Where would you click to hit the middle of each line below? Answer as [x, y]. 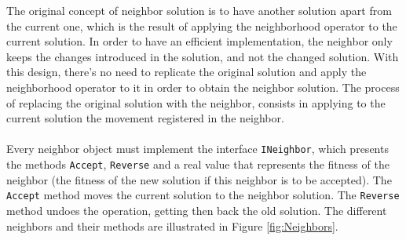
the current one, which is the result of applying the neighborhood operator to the [202, 25]
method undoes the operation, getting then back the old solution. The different [197, 210]
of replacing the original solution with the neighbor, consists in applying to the [196, 102]
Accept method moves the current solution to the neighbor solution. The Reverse [203, 195]
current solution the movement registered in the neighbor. [145, 118]
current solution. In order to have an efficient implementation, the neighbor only [199, 41]
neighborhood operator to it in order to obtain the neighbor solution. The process [203, 87]
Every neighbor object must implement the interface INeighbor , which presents [198, 149]
